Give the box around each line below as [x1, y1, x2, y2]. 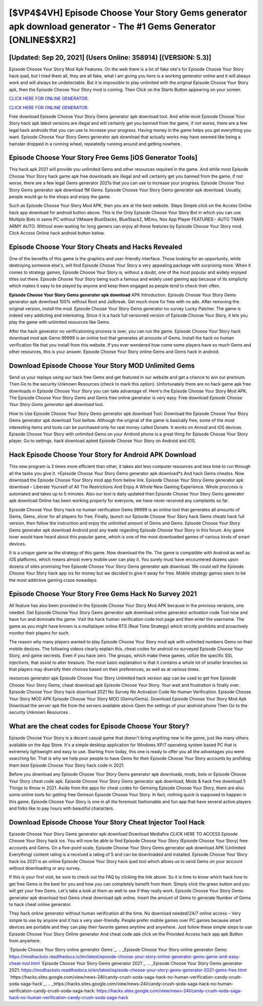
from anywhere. [9, 938, 41, 944]
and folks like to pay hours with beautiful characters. [9, 805, 114, 811]
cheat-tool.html [9, 961, 40, 966]
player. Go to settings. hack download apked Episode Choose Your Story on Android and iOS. [9, 438, 196, 444]
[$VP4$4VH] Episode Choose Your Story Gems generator [9, 7, 247, 18]
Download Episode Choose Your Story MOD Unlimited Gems [9, 361, 195, 370]
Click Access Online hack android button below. [9, 230, 105, 236]
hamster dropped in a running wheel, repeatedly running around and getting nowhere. [9, 141, 182, 146]
